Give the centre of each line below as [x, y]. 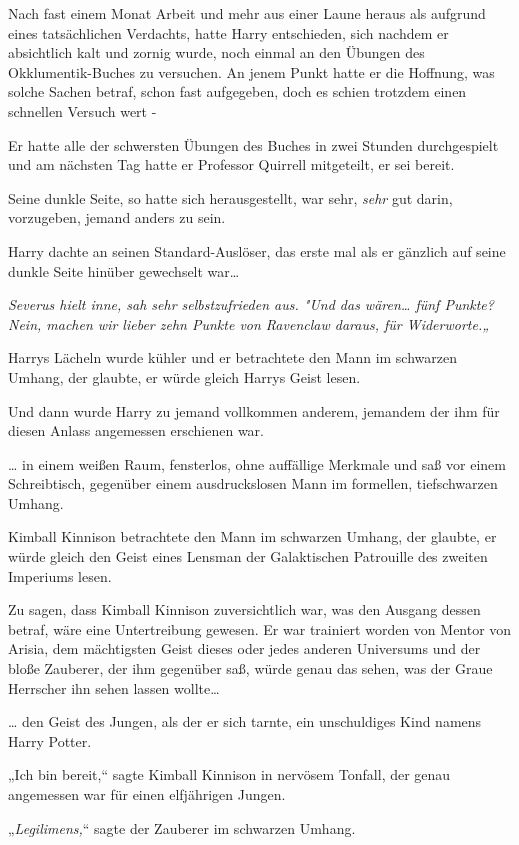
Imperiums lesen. [60, 575]
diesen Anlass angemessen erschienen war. [136, 430]
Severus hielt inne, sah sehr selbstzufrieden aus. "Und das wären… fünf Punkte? [251, 304]
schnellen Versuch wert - [82, 110]
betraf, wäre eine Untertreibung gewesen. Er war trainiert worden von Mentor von [260, 628]
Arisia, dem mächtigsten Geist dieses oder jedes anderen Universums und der [244, 648]
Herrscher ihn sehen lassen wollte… [114, 687]
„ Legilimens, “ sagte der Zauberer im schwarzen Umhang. [182, 827]
